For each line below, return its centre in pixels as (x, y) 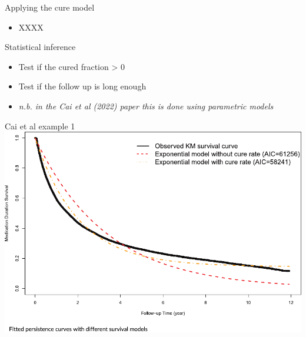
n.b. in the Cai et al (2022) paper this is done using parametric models (146, 106)
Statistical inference (40, 47)
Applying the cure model (50, 7)
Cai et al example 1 (40, 126)
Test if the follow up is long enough (82, 86)
